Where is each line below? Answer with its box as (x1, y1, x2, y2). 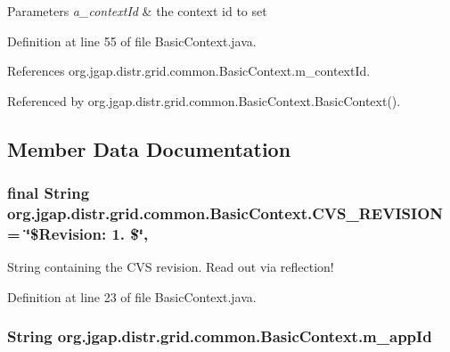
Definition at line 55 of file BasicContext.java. (7, 31, 257, 50)
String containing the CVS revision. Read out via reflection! (7, 258, 334, 276)
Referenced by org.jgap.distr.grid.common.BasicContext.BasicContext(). (7, 91, 401, 110)
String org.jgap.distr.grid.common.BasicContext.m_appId (7, 325, 432, 348)
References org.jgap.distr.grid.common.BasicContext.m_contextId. (7, 61, 371, 80)
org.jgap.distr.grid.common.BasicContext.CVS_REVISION (7, 202, 443, 224)
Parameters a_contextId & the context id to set (7, 2, 267, 20)
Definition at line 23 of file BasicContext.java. (7, 287, 257, 306)
